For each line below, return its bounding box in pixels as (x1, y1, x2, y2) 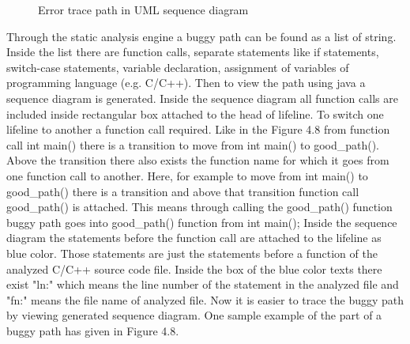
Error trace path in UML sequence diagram (38, 2, 249, 17)
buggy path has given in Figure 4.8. (6, 322, 179, 338)
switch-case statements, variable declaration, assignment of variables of (6, 59, 349, 75)
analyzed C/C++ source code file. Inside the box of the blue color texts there (6, 260, 382, 277)
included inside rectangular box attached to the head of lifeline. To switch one (6, 105, 384, 122)
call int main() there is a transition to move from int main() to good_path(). (6, 136, 380, 153)
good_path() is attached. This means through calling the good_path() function (6, 198, 393, 215)
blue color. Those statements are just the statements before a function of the (6, 244, 378, 261)
